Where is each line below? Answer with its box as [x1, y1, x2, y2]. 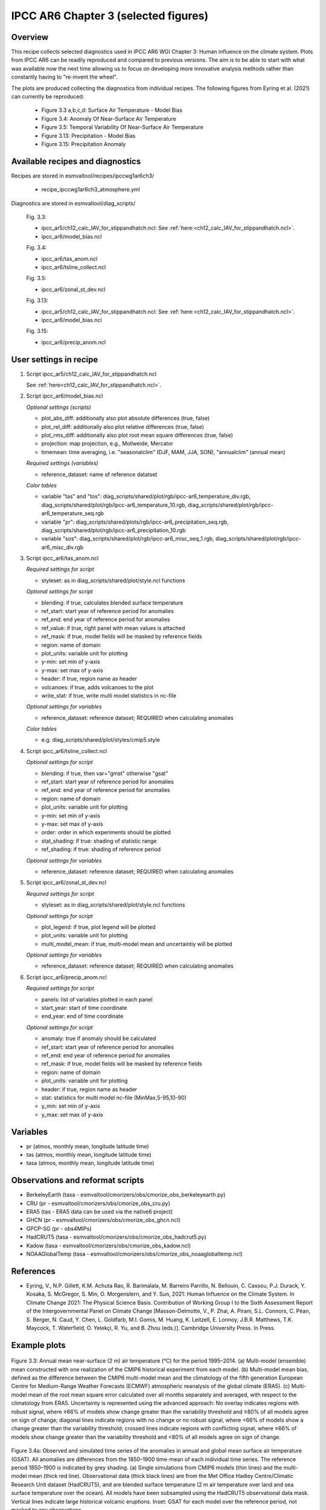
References [11, 1266, 56, 1276]
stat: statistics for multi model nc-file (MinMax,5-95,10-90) [41, 1094, 187, 1101]
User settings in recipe [11, 354, 98, 365]
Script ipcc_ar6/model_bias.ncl [26, 393, 103, 400]
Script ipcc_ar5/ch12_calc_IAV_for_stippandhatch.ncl [26, 370, 157, 377]
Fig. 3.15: [26, 327, 48, 335]
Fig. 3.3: [26, 213, 46, 220]
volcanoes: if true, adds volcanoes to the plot [41, 683, 154, 691]
